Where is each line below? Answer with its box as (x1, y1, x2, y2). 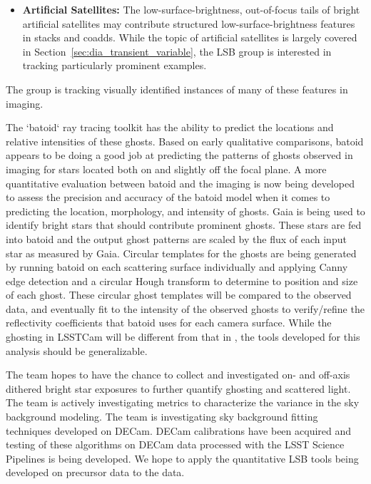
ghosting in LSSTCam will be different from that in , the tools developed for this (6, 329, 360, 344)
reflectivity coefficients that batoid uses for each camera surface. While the (6, 315, 332, 330)
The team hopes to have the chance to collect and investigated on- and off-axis (6, 367, 350, 382)
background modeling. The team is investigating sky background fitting (6, 409, 318, 424)
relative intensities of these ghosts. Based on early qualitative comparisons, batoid (6, 133, 364, 148)
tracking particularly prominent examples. (22, 58, 207, 73)
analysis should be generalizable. (6, 343, 148, 358)
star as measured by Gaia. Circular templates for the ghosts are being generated (6, 245, 357, 260)
